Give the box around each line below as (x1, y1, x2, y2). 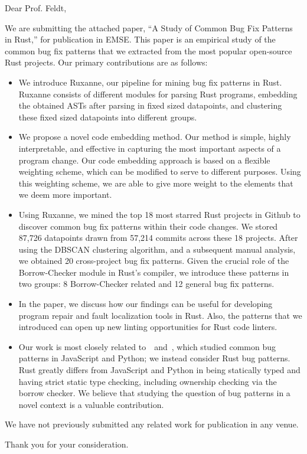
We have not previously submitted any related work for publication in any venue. (5, 418, 299, 430)
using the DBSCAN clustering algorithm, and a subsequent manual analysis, (18, 243, 296, 255)
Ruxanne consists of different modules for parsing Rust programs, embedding (18, 87, 298, 100)
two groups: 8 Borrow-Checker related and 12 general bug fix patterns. (18, 277, 275, 290)
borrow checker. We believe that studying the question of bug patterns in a (18, 387, 290, 399)
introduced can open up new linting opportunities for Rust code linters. (18, 321, 277, 333)
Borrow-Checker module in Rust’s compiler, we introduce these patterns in (18, 266, 289, 278)
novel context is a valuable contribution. (18, 398, 164, 410)
